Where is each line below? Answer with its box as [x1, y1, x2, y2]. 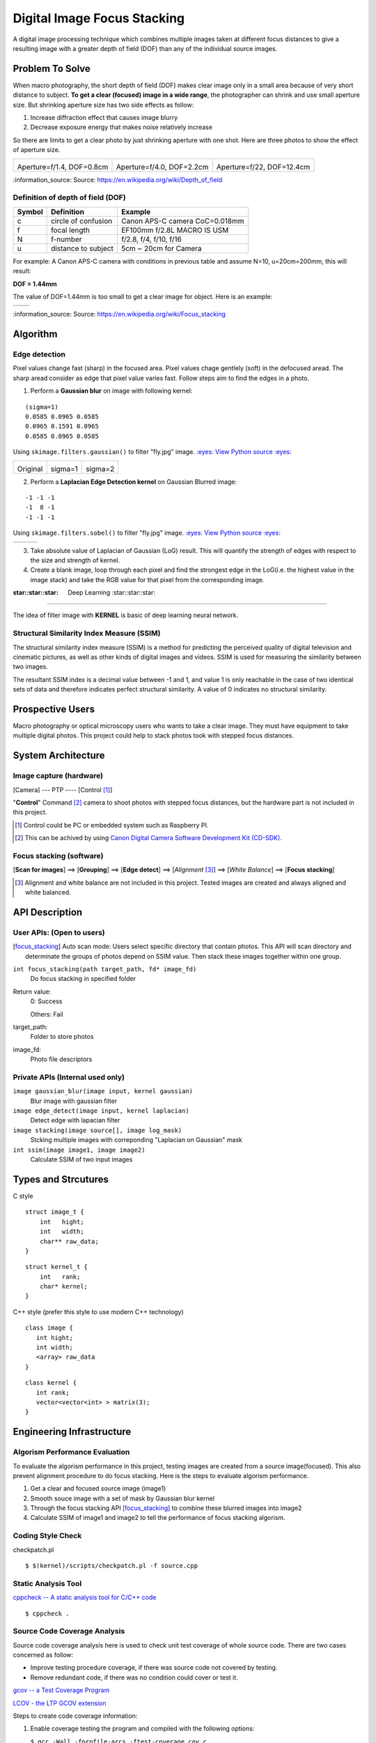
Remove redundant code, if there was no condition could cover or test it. [30, 1673, 238, 1682]
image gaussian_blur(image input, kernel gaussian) [13, 1088, 194, 1095]
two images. [13, 662, 49, 671]
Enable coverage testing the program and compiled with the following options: [30, 1724, 255, 1733]
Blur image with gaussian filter [30, 1097, 118, 1105]
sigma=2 [86, 464, 115, 473]
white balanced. [25, 888, 71, 897]
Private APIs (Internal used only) [13, 1072, 125, 1082]
